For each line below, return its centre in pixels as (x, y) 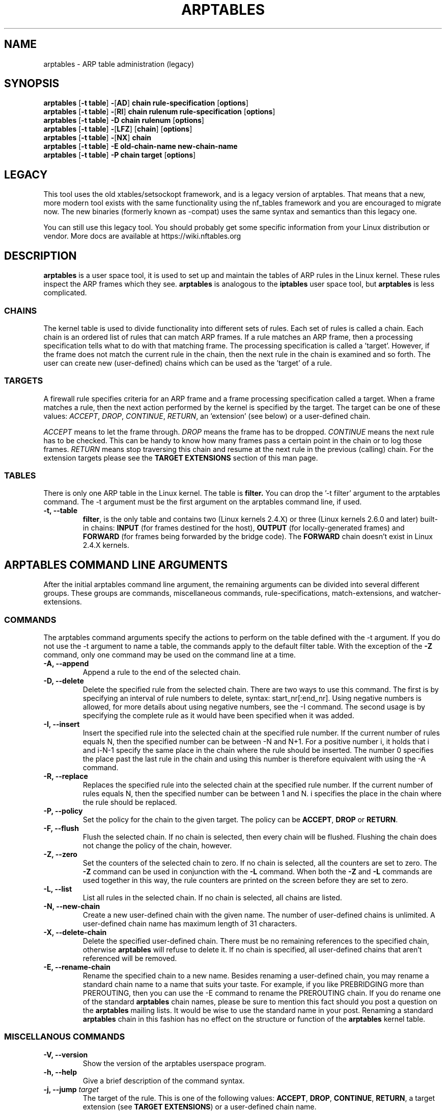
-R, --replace (66, 776)
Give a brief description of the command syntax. (164, 1080)
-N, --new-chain (72, 906)
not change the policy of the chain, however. (157, 845)
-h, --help (60, 1072)
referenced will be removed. (130, 958)
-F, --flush (61, 828)
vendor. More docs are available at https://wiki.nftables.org (142, 236)
